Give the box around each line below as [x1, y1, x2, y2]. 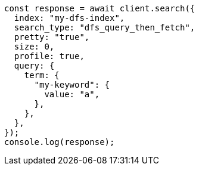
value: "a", [44, 89, 100, 99]
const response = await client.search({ [4, 4, 195, 13]
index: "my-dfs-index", [14, 13, 125, 23]
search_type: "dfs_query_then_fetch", [14, 23, 195, 32]
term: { [24, 70, 60, 80]
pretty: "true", [14, 32, 90, 42]
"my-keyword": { [34, 80, 110, 89]
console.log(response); [4, 137, 115, 147]
